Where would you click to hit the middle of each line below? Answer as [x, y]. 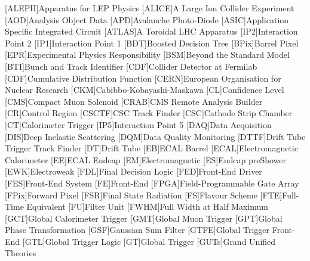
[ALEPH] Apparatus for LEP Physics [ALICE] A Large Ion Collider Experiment [150, 8]
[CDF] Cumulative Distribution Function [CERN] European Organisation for [143, 78]
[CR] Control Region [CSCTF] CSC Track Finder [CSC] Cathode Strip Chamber [149, 113]
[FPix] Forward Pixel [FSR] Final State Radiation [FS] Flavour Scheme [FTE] [144, 195]
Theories [21, 253]
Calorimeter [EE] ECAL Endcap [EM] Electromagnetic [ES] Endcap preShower [146, 159]
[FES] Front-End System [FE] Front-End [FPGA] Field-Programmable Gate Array [152, 183]
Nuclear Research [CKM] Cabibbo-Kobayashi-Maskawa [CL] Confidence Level [145, 90]
